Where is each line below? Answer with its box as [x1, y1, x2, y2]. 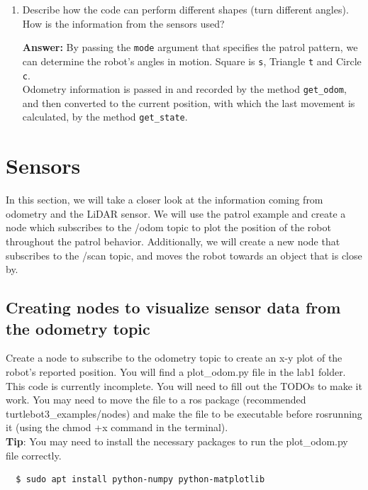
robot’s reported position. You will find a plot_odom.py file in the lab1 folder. [6, 364, 346, 379]
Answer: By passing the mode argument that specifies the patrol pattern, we [22, 40, 358, 55]
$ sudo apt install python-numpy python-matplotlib [16, 474, 265, 485]
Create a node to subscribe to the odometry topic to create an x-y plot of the [6, 350, 342, 365]
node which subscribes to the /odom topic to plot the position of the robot [6, 220, 331, 235]
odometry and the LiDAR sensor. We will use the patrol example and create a [6, 206, 346, 221]
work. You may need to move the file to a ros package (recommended [6, 392, 306, 407]
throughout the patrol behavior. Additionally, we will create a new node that [6, 233, 340, 248]
